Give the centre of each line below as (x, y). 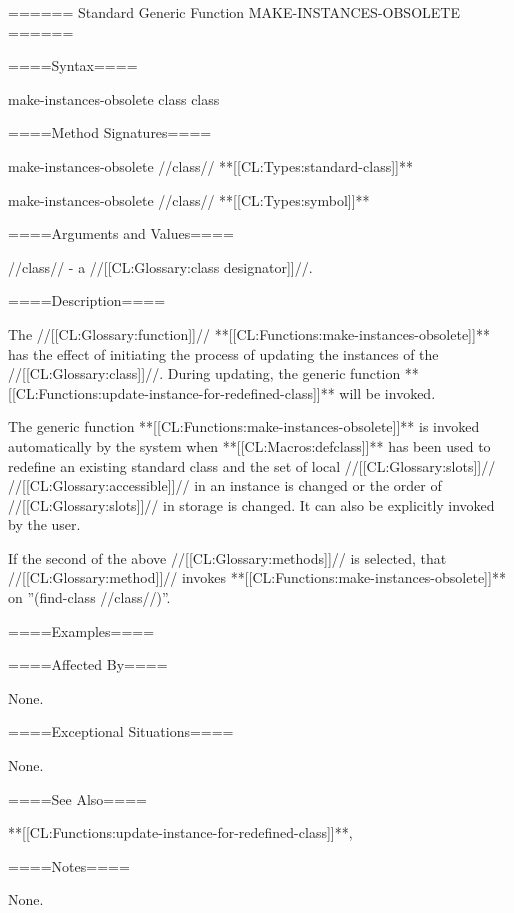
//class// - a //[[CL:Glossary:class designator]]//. (160, 266)
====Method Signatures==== (110, 132)
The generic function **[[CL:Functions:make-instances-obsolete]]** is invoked (244, 426)
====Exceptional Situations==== (121, 731)
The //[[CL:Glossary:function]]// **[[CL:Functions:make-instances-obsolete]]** (249, 333)
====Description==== (87, 300)
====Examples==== (81, 630)
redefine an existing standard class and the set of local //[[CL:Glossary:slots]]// (252, 465)
